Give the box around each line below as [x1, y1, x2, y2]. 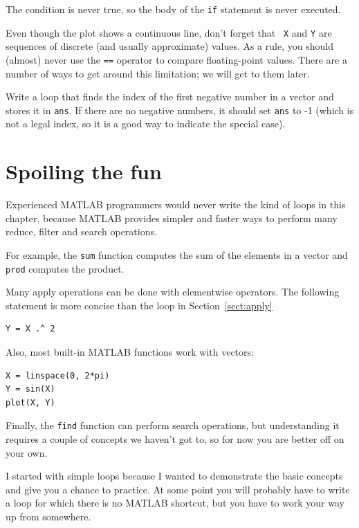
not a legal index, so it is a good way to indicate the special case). [6, 116, 286, 131]
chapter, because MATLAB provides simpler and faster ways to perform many [6, 210, 338, 225]
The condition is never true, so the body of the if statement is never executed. [6, 2, 341, 16]
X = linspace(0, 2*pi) [6, 370, 110, 381]
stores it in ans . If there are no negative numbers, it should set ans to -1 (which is [6, 102, 354, 117]
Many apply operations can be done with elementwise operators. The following [6, 284, 340, 299]
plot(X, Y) [6, 397, 55, 408]
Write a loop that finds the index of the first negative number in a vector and [6, 89, 334, 104]
